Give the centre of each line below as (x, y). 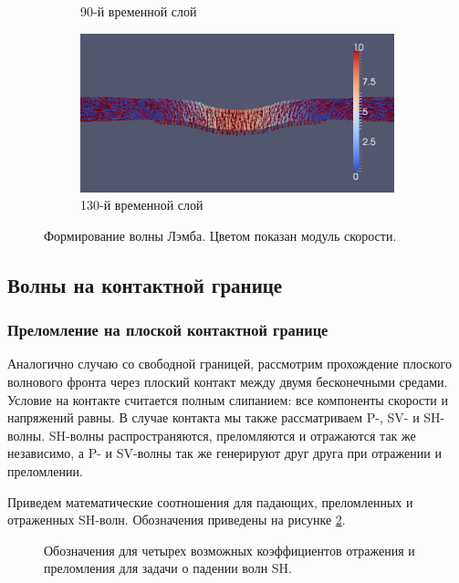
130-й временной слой (142, 205)
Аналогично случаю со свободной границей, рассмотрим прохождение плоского (229, 364)
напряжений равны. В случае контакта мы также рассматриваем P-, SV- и (214, 417)
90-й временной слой (139, 11)
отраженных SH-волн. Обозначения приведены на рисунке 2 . (177, 520)
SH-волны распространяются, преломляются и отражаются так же (232, 435)
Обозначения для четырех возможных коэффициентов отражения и (229, 550)
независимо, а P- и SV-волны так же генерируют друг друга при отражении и (224, 453)
